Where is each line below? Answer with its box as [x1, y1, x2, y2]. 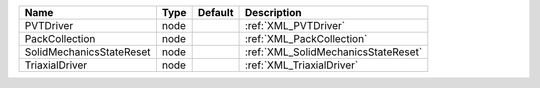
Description [244, 6, 302, 19]
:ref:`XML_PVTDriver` [244, 19, 345, 32]
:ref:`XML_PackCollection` [244, 32, 368, 45]
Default [197, 6, 234, 19]
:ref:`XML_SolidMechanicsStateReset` [244, 45, 423, 59]
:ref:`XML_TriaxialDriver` [244, 58, 359, 72]
